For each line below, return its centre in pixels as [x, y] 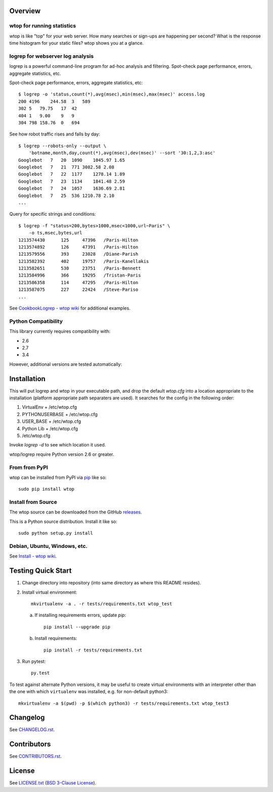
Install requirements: [56, 638]
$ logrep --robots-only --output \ [62, 146]
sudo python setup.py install [56, 533]
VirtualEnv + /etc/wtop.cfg [50, 407]
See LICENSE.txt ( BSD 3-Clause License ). [53, 783]
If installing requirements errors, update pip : [80, 615]
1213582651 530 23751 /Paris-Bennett [80, 268]
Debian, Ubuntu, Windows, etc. [49, 546]
